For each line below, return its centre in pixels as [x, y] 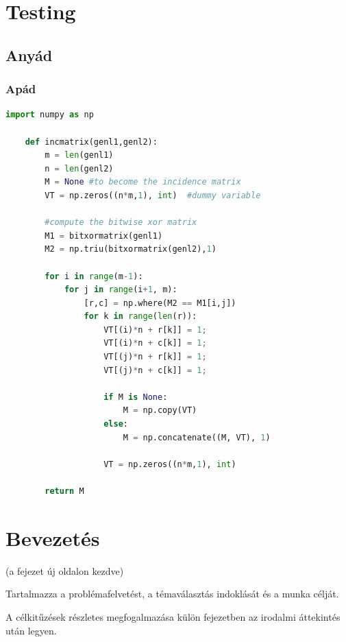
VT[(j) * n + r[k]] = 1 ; [155, 357]
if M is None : [136, 397]
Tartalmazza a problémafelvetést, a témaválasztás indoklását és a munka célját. [172, 594]
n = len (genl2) [79, 168]
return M [64, 491]
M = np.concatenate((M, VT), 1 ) [197, 437]
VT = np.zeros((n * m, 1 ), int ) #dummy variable [153, 195]
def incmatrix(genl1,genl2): [91, 142]
